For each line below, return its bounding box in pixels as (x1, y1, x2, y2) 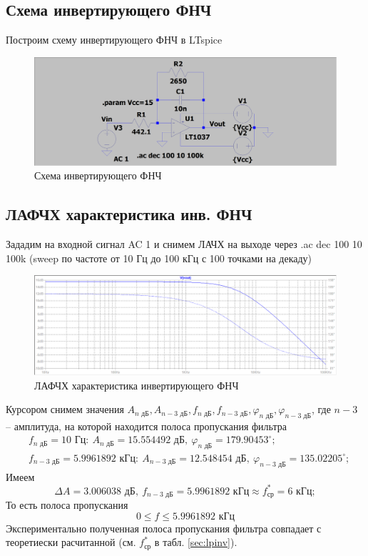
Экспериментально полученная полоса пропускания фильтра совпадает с (6, 520, 322, 535)
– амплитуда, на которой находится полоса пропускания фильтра (6, 419, 287, 434)
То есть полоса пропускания (6, 497, 128, 512)
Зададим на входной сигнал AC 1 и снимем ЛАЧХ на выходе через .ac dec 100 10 (6, 237, 362, 252)
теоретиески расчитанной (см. (6, 535, 136, 550)
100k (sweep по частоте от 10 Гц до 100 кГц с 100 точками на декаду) (6, 250, 312, 265)
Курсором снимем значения (6, 402, 124, 417)
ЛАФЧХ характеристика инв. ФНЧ (6, 203, 252, 225)
